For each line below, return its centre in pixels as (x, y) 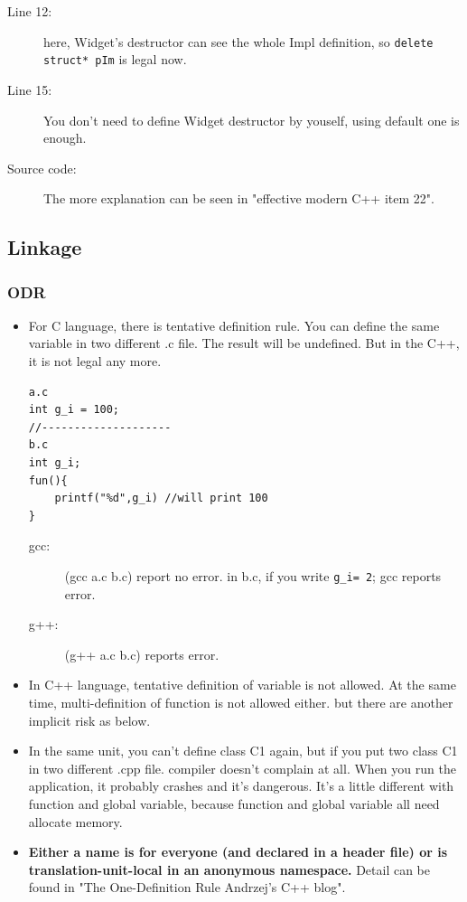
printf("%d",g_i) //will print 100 (161, 498)
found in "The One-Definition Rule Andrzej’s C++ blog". (187, 887)
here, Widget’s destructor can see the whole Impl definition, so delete (238, 41)
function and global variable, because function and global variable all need (234, 803)
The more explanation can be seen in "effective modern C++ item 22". (239, 198)
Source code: (42, 168)
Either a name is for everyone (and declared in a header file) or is (238, 852)
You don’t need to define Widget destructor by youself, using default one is (252, 120)
